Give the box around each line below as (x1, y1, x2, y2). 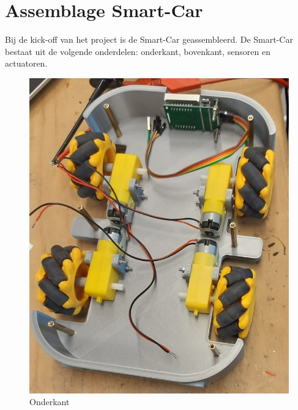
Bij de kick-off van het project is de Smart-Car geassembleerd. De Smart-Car (5, 33, 293, 46)
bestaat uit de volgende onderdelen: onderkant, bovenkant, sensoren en (5, 45, 270, 57)
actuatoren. (5, 57, 48, 70)
